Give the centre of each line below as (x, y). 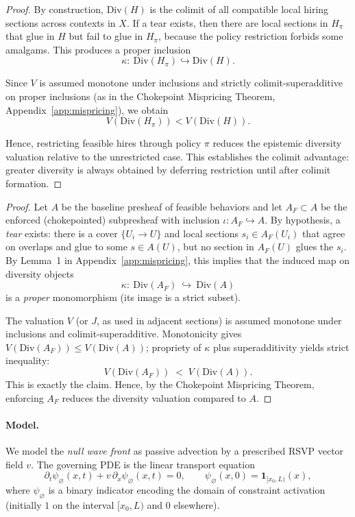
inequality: (28, 360)
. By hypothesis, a (303, 220)
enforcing (25, 397)
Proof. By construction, (54, 9)
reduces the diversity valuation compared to (154, 397)
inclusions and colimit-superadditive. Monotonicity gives (124, 334)
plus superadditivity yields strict (281, 347)
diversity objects (40, 273)
